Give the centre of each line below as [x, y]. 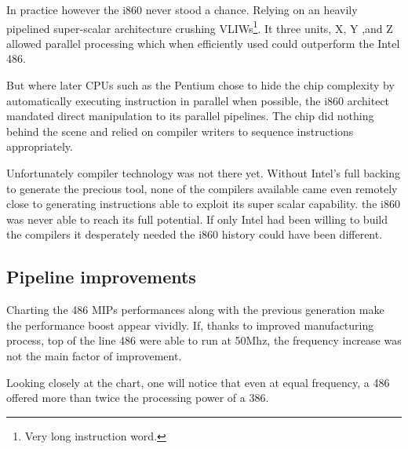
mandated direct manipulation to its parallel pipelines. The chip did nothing [190, 116]
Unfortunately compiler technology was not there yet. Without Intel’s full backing [203, 173]
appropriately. [40, 146]
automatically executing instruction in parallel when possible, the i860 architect [198, 100]
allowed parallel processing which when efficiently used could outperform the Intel [203, 43]
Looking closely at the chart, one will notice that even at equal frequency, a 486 [198, 382]
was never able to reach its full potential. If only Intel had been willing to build [197, 219]
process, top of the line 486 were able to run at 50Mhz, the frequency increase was [204, 340]
